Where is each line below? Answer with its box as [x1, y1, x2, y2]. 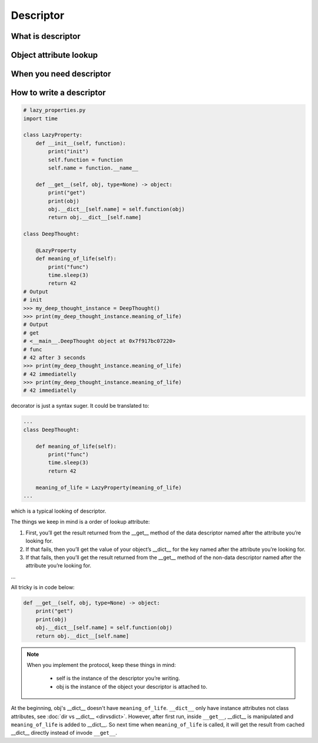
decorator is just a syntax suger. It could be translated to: [11, 402, 150, 410]
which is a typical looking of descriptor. [11, 507, 107, 514]
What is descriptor [11, 31, 81, 41]
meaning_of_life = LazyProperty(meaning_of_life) [35, 484, 182, 491]
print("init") [48, 148, 89, 155]
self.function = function [48, 156, 123, 163]
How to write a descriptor [11, 88, 106, 98]
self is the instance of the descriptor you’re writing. [56, 675, 180, 682]
